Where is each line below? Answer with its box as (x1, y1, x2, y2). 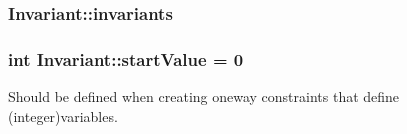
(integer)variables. (8, 105, 118, 126)
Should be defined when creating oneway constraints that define (8, 86, 400, 107)
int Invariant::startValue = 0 (8, 46, 244, 71)
